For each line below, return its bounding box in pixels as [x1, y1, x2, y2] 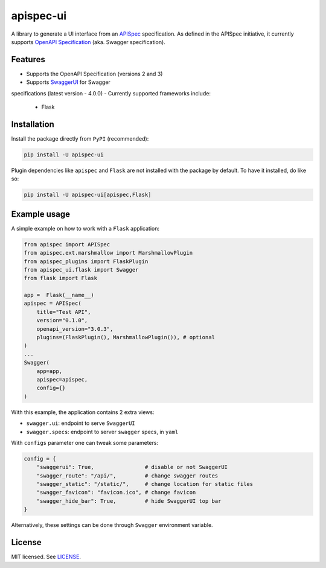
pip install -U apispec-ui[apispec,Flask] [24, 191, 152, 199]
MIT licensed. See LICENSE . [11, 553, 81, 561]
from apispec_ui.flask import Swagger [24, 266, 139, 273]
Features [11, 54, 45, 65]
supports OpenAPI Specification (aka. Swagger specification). [11, 38, 165, 45]
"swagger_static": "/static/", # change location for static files [36, 480, 254, 488]
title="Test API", [36, 308, 91, 315]
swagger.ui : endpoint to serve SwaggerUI [26, 420, 135, 427]
